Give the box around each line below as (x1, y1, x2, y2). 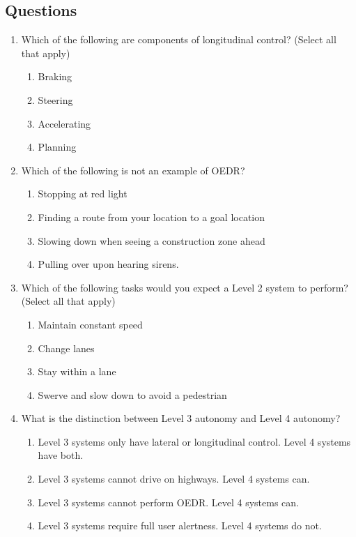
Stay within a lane (38, 364, 116, 379)
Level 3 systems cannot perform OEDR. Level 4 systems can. (38, 494, 299, 509)
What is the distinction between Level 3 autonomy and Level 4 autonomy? (21, 411, 341, 425)
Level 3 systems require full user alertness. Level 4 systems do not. (38, 518, 322, 533)
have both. (38, 448, 84, 462)
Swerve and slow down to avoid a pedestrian (38, 387, 227, 402)
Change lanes (38, 340, 95, 355)
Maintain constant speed (38, 317, 143, 331)
